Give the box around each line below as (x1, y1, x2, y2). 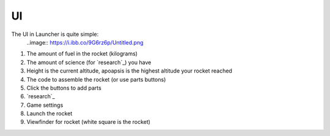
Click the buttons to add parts (26, 84, 102, 91)
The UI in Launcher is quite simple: (11, 30, 99, 38)
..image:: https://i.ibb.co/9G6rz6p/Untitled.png (26, 38, 144, 46)
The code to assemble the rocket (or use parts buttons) (26, 76, 166, 83)
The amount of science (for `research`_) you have (26, 59, 152, 66)
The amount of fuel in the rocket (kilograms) (26, 50, 137, 57)
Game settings (26, 101, 64, 109)
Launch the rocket (26, 110, 73, 117)
